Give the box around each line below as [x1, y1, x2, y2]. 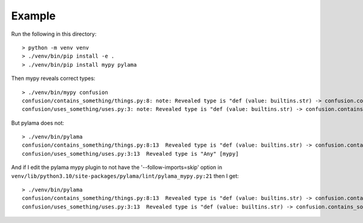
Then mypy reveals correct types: [11, 75, 96, 82]
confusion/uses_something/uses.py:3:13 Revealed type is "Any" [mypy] [22, 150, 239, 157]
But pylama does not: [11, 119, 65, 127]
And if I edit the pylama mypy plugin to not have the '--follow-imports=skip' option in [11, 164, 223, 171]
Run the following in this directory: [11, 30, 97, 38]
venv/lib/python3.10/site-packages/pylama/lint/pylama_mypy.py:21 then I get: [11, 172, 239, 179]
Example [11, 9, 56, 22]
